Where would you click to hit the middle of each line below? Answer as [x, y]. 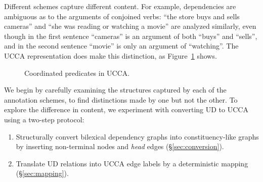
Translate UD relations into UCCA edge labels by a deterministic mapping [132, 163]
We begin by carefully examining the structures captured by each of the [115, 90]
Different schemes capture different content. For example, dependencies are [120, 6]
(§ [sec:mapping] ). [42, 173]
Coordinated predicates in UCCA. [77, 73]
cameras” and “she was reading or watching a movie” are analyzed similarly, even [130, 26]
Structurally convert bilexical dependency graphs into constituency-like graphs [137, 136]
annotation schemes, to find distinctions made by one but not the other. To [121, 99]
